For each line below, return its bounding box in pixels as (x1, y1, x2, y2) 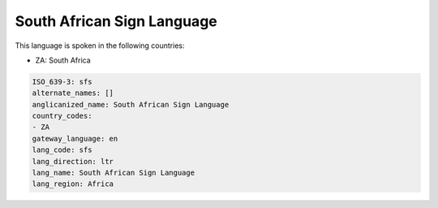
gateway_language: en (32, 134, 118, 143)
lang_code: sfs (32, 145, 92, 154)
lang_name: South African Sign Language (32, 168, 195, 178)
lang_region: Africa (32, 180, 114, 188)
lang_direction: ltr (32, 157, 114, 166)
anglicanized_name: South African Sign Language (32, 100, 230, 109)
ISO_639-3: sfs (32, 77, 92, 86)
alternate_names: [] (32, 89, 114, 97)
